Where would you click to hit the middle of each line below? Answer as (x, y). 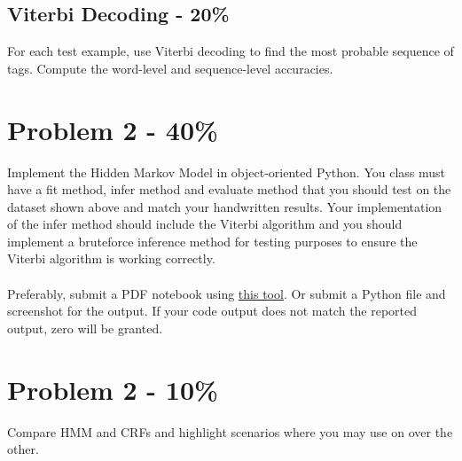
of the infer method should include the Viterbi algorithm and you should (205, 224)
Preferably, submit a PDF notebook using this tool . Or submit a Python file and (227, 293)
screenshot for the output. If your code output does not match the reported (212, 311)
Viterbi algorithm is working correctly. (111, 258)
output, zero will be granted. (85, 328)
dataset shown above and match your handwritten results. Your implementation (225, 206)
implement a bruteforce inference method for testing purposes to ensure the (212, 241)
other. (23, 449)
